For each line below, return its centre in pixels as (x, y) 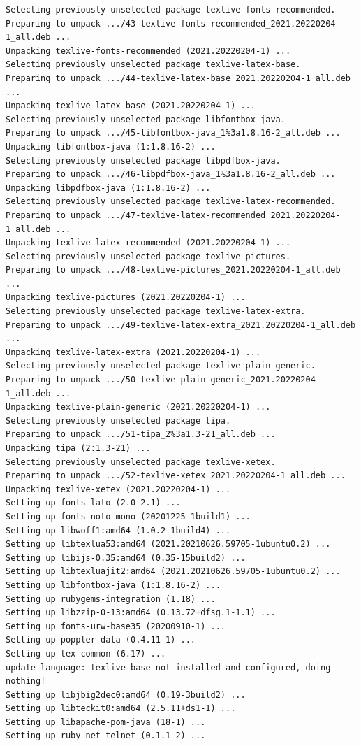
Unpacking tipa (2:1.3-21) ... (78, 448)
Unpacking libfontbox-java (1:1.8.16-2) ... (111, 146)
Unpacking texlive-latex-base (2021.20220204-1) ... (131, 106)
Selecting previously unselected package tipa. (118, 421)
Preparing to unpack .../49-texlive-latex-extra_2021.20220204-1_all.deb (181, 325)
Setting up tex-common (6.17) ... (86, 653)
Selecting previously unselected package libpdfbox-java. (143, 160)
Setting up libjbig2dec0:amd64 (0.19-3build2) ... (126, 695)
